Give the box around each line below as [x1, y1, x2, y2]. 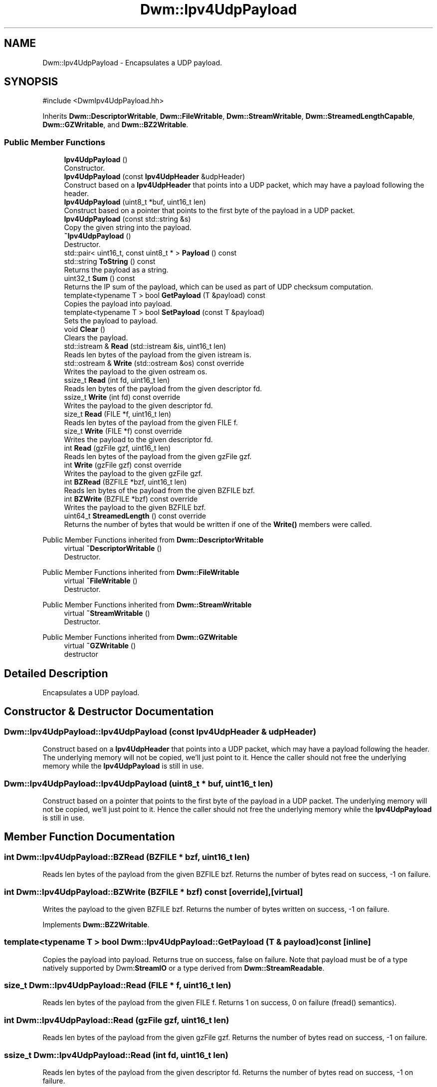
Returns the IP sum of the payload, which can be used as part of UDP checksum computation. [64, 282, 373, 291]
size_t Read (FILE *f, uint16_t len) [64, 410, 172, 419]
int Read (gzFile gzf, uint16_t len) [64, 444, 171, 453]
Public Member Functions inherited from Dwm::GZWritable [42, 633, 237, 642]
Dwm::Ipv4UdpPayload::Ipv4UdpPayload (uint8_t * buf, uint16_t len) [4, 778, 273, 789]
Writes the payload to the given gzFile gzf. [64, 469, 203, 478]
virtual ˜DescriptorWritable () [64, 544, 162, 553]
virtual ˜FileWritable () [64, 576, 138, 585]
